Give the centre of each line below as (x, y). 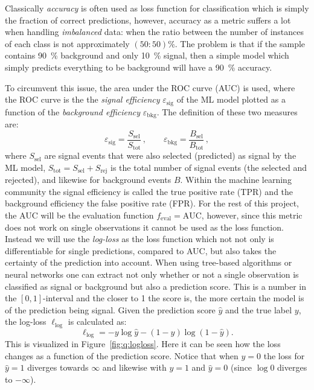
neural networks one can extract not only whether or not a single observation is (152, 274)
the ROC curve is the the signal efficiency (82, 99)
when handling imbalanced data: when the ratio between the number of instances (155, 32)
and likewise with (134, 367)
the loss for (284, 355)
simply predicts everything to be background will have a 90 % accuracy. (139, 67)
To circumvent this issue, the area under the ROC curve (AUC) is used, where (150, 87)
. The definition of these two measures (227, 111)
